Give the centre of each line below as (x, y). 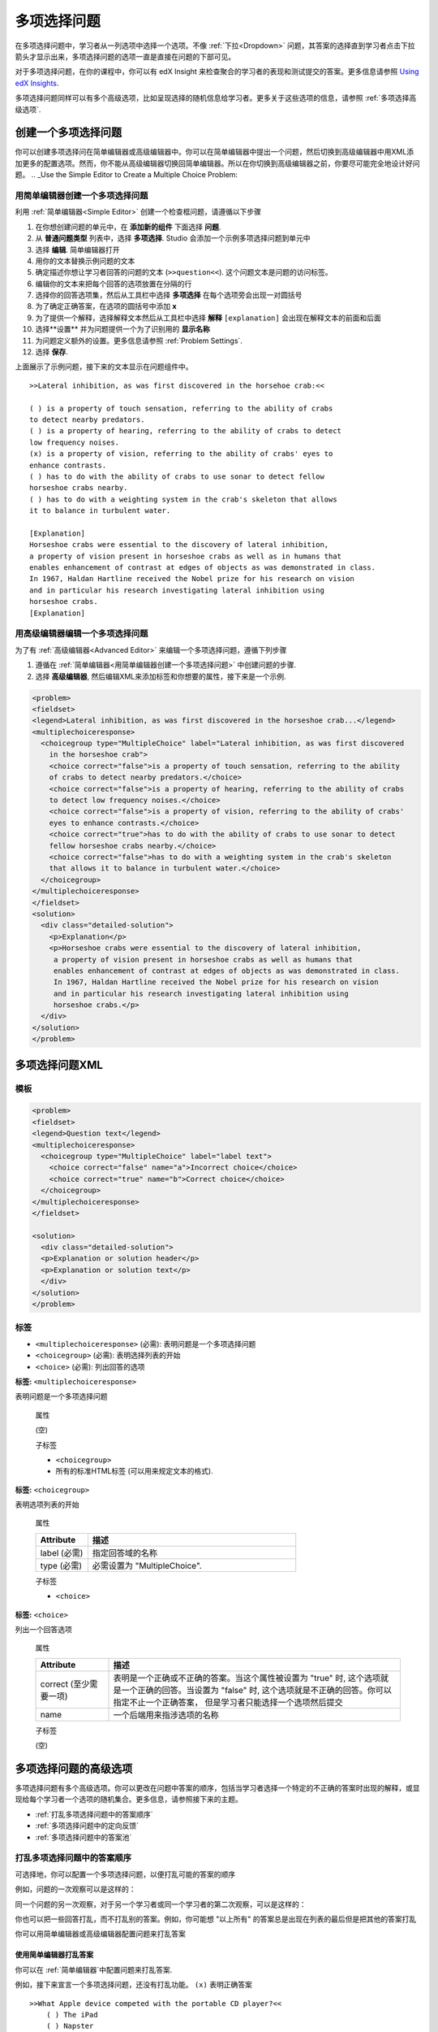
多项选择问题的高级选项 (74, 1769)
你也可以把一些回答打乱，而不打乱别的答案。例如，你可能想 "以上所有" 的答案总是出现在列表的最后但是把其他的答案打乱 (216, 1919)
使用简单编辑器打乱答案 (54, 1955)
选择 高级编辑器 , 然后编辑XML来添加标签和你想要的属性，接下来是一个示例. (161, 676)
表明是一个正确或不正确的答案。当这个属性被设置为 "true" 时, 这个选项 (247, 1678)
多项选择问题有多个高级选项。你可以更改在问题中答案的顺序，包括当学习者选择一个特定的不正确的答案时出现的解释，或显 (217, 1788)
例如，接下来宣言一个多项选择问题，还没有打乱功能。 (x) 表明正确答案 (134, 1985)
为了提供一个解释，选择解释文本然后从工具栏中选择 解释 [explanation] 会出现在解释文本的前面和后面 (208, 318)
